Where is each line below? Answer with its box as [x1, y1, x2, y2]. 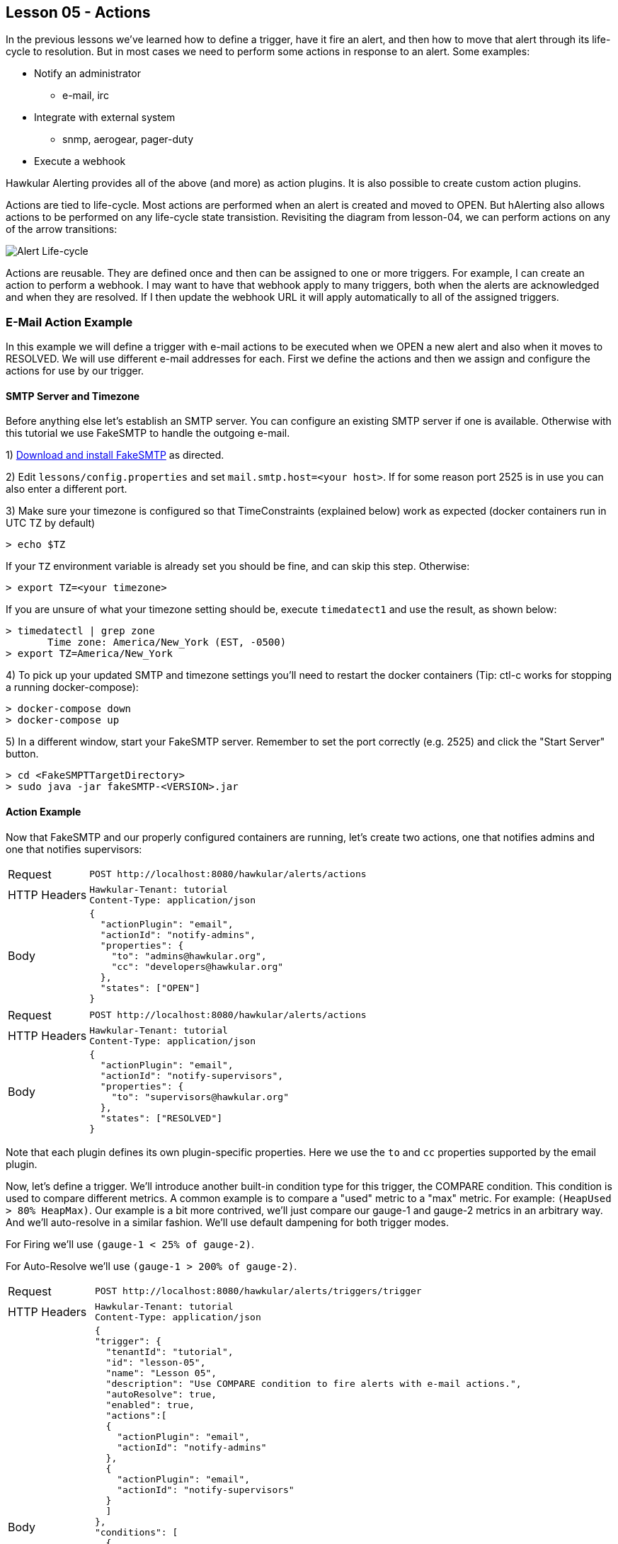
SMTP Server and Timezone [6, 389, 140, 402]
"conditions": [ [94, 1526, 178, 1538]
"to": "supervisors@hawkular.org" [111, 1091, 289, 1102]
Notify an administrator [34, 67, 141, 80]
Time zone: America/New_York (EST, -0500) [47, 636, 287, 648]
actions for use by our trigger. [6, 365, 144, 377]
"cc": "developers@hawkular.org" [111, 961, 284, 972]
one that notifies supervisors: [6, 842, 142, 855]
